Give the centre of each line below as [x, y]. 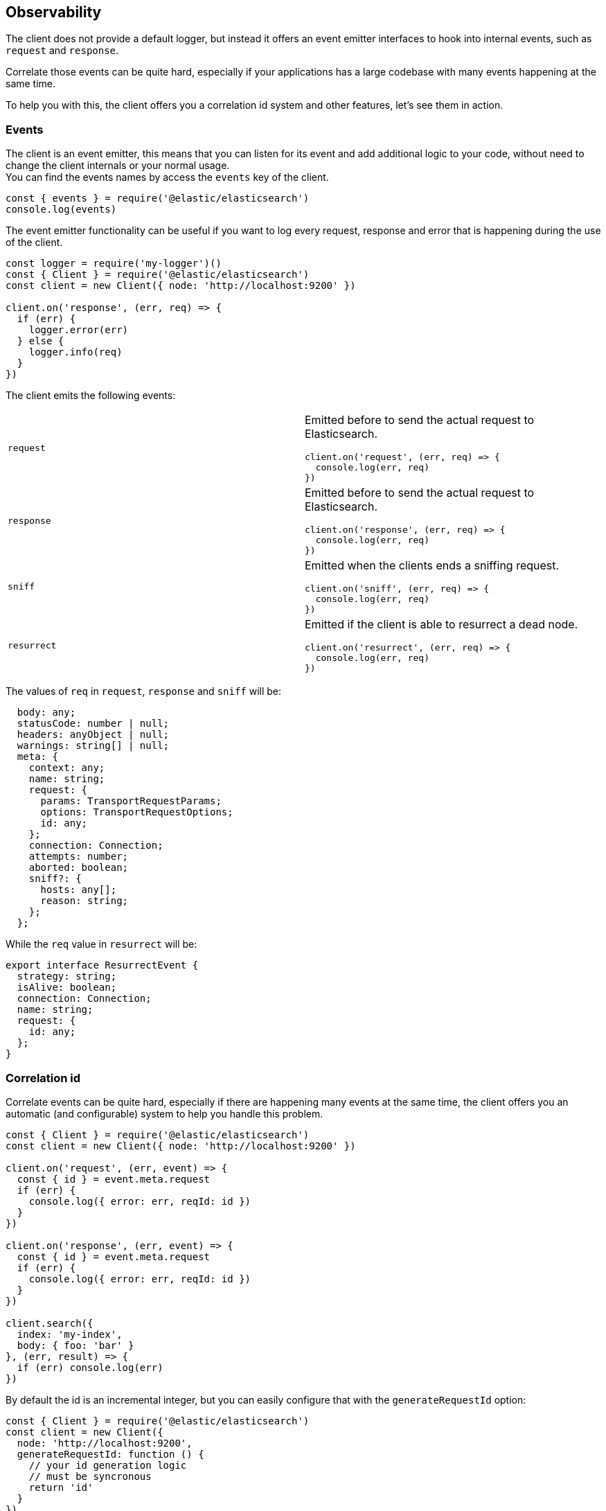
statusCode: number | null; [93, 724]
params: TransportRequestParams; [131, 801]
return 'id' [61, 1487]
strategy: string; [67, 977]
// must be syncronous [90, 1476]
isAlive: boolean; [67, 988]
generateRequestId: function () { [110, 1454]
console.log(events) [61, 210]
